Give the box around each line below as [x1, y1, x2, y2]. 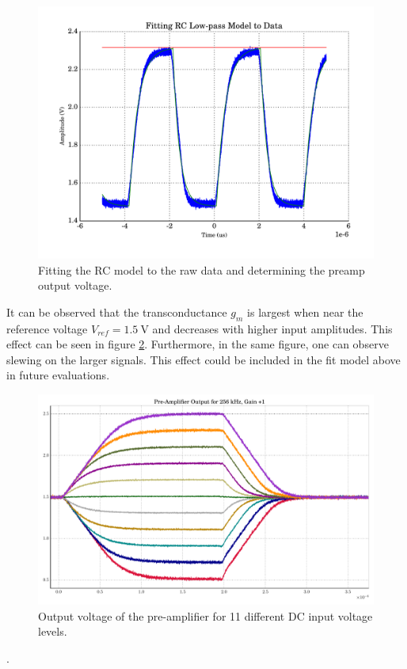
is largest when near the [247, 303, 363, 320]
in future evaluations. [6, 367, 110, 383]
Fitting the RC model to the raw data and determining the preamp [38, 261, 365, 278]
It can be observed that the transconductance [6, 303, 227, 320]
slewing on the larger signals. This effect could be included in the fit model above [6, 351, 401, 367]
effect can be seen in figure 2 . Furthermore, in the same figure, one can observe [6, 336, 389, 352]
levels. [38, 623, 67, 640]
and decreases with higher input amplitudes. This [152, 320, 393, 336]
